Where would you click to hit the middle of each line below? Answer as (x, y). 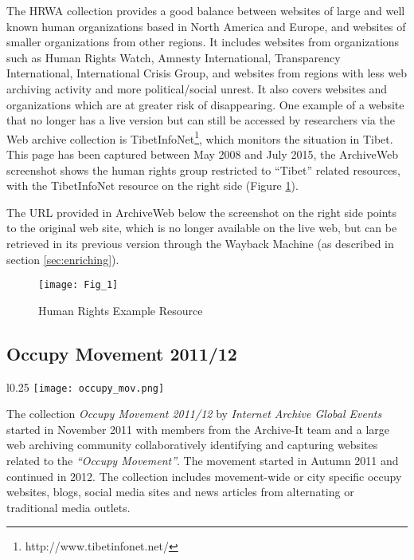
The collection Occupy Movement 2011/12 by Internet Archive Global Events (194, 414)
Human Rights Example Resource (121, 310)
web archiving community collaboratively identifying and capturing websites (192, 445)
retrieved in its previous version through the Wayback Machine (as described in (200, 243)
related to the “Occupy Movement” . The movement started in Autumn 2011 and (203, 461)
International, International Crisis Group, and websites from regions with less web (207, 73)
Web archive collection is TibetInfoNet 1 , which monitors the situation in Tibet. (200, 137)
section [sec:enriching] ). (63, 259)
